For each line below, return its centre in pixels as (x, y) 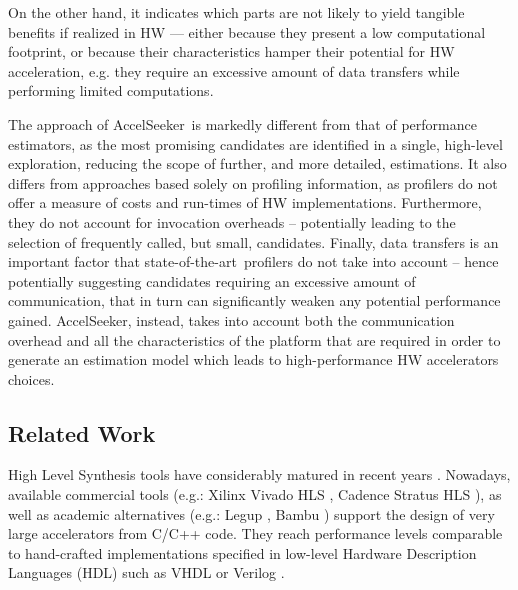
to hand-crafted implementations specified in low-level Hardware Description (242, 552)
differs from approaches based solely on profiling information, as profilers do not (253, 182)
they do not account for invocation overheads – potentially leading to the (232, 221)
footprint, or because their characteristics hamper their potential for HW (231, 51)
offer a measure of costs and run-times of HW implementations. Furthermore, (245, 202)
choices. (31, 378)
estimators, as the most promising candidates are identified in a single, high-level (255, 143)
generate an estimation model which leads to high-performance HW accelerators (253, 359)
